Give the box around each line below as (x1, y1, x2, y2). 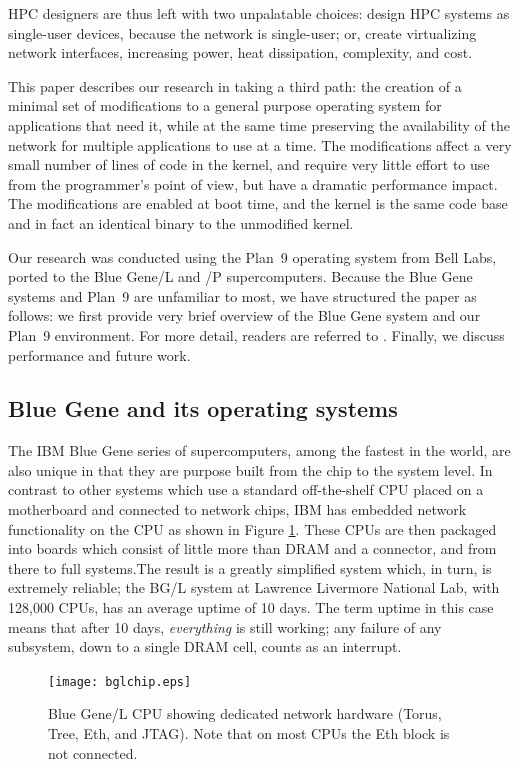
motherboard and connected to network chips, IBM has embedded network (8, 499, 467, 520)
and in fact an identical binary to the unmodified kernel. (8, 212, 354, 233)
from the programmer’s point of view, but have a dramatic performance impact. (8, 173, 498, 194)
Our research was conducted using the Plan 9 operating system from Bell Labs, (8, 246, 497, 267)
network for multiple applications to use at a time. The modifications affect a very (8, 134, 512, 155)
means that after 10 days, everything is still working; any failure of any (8, 616, 442, 637)
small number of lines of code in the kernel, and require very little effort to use (8, 154, 490, 175)
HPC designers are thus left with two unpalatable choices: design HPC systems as (8, 3, 510, 23)
